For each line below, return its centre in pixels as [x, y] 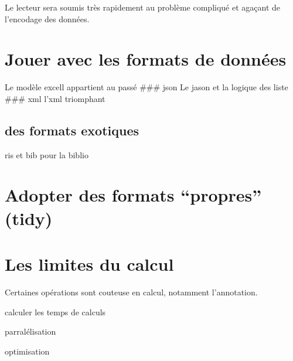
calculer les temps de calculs [55, 311]
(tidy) [29, 218]
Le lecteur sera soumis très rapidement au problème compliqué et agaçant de [143, 7]
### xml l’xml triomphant [55, 98]
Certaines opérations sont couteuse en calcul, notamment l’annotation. [131, 292]
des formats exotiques [72, 130]
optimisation [27, 351]
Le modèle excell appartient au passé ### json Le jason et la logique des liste [146, 87]
